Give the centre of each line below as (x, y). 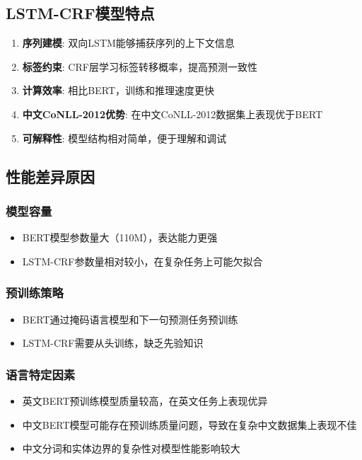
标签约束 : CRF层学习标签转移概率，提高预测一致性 (140, 66)
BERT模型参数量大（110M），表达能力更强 (120, 237)
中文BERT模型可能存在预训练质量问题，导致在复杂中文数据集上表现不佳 (189, 424)
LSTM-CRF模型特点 (80, 13)
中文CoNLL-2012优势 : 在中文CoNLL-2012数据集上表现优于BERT (173, 114)
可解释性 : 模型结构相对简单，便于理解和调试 (124, 138)
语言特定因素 (41, 374)
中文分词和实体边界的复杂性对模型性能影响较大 (131, 448)
